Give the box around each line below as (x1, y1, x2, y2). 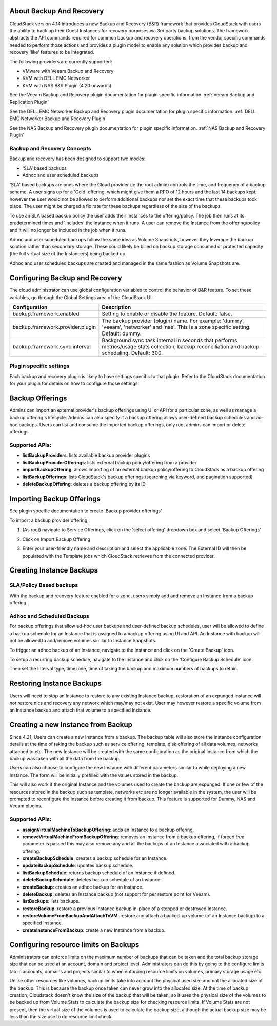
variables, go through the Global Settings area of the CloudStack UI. (9, 294, 153, 300)
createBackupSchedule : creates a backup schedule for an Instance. (22, 855, 168, 861)
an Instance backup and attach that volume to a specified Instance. (9, 707, 152, 713)
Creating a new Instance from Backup (9, 720, 133, 729)
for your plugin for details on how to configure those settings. (9, 380, 140, 387)
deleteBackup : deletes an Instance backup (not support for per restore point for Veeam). (22, 891, 211, 897)
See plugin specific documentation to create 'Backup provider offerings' (9, 508, 163, 514)
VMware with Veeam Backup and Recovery (22, 68, 114, 74)
